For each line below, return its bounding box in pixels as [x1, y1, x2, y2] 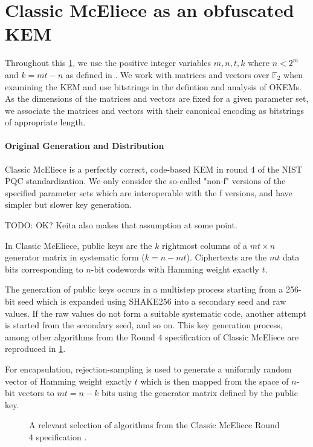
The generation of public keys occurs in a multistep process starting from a [5, 283, 283, 296]
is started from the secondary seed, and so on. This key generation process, [5, 319, 283, 331]
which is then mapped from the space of [140, 374, 289, 387]
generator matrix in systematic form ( [5, 251, 145, 263]
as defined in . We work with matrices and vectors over [65, 68, 269, 81]
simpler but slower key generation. [5, 198, 132, 211]
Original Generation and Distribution [5, 139, 164, 152]
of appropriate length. [5, 116, 86, 128]
